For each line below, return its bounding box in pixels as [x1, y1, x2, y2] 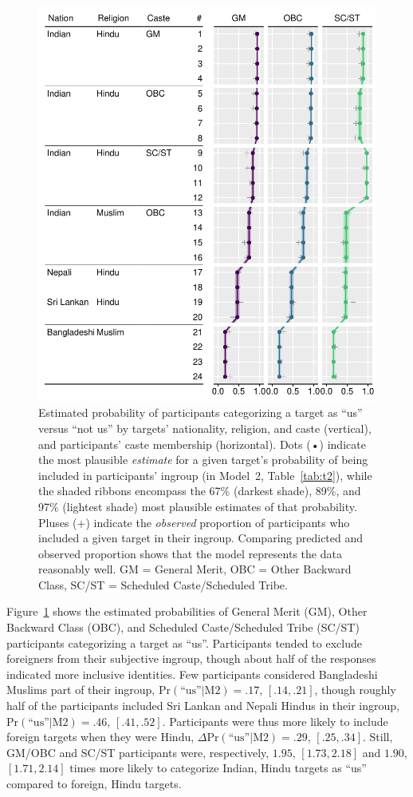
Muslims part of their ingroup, [6, 681, 155, 698]
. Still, [363, 728, 393, 745]
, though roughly [314, 681, 396, 698]
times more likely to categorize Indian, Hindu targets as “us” [69, 759, 367, 776]
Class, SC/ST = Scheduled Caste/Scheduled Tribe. [38, 576, 288, 593]
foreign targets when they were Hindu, [6, 728, 195, 745]
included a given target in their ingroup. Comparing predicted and [38, 529, 364, 546]
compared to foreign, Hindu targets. [6, 775, 182, 791]
